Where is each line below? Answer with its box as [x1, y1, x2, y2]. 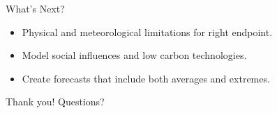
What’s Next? [6, 1, 65, 15]
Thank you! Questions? [6, 94, 105, 109]
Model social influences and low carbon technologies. [22, 48, 247, 62]
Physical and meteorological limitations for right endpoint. [22, 24, 273, 39]
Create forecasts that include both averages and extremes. [22, 71, 270, 85]
